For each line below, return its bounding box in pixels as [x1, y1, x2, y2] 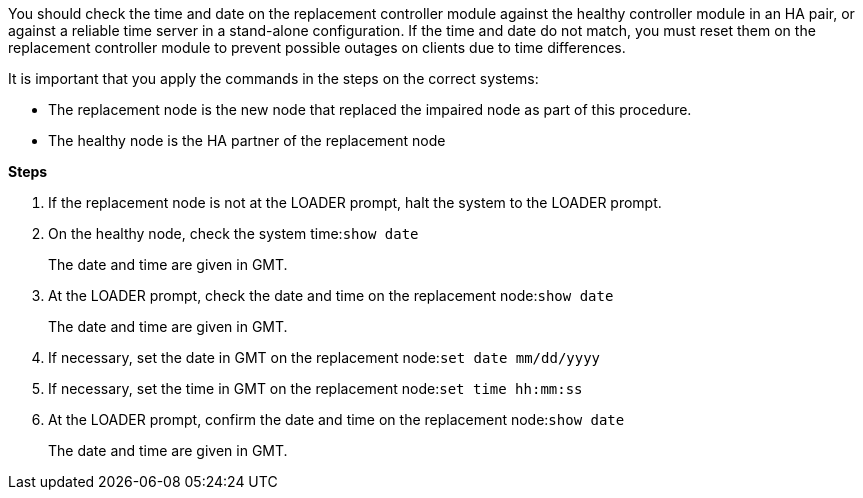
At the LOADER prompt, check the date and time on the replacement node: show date [48, 287, 614, 304]
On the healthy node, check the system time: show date [48, 225, 419, 242]
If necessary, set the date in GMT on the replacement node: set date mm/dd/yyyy [48, 349, 601, 366]
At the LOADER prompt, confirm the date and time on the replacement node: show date [48, 411, 625, 428]
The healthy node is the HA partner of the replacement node [48, 132, 446, 149]
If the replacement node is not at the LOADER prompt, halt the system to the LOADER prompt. [48, 194, 662, 211]
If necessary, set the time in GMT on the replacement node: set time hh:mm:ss [48, 380, 583, 397]
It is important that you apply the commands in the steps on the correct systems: [8, 70, 539, 87]
